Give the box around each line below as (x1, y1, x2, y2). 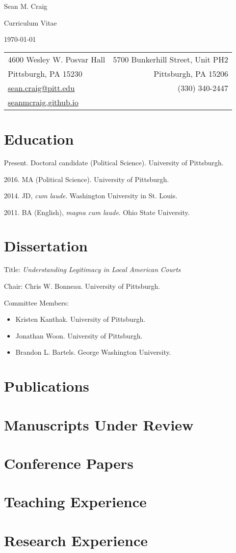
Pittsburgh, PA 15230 (8, 67, 82, 79)
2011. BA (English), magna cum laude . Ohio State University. (4, 207, 190, 217)
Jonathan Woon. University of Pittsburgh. (15, 330, 143, 340)
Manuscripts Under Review (4, 414, 194, 434)
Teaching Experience (4, 492, 147, 512)
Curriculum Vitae (4, 17, 57, 28)
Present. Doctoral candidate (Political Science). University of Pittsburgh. (4, 157, 224, 167)
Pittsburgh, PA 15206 (154, 67, 229, 79)
